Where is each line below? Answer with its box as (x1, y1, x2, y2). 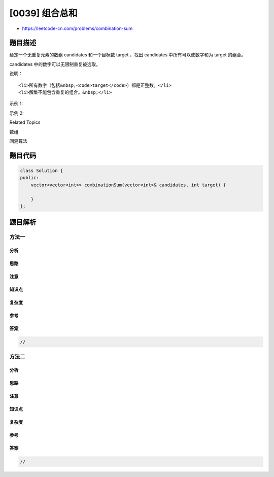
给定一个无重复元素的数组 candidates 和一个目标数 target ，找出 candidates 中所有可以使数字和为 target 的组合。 (9, 52, 246, 58)
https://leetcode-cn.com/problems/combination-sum (22, 25, 133, 31)
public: (20, 175, 39, 181)
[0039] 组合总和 (9, 8, 78, 19)
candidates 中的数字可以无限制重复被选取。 (9, 61, 101, 67)
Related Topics (9, 119, 41, 125)
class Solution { (20, 167, 63, 174)
